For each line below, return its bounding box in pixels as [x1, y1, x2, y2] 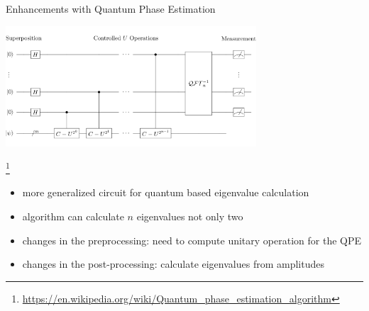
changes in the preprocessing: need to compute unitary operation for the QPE [22, 232, 362, 247]
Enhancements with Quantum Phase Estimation [6, 1, 216, 16]
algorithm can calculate [22, 208, 124, 223]
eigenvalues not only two [136, 208, 243, 223]
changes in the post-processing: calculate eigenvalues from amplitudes [22, 256, 324, 271]
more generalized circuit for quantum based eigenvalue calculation [22, 185, 309, 200]
